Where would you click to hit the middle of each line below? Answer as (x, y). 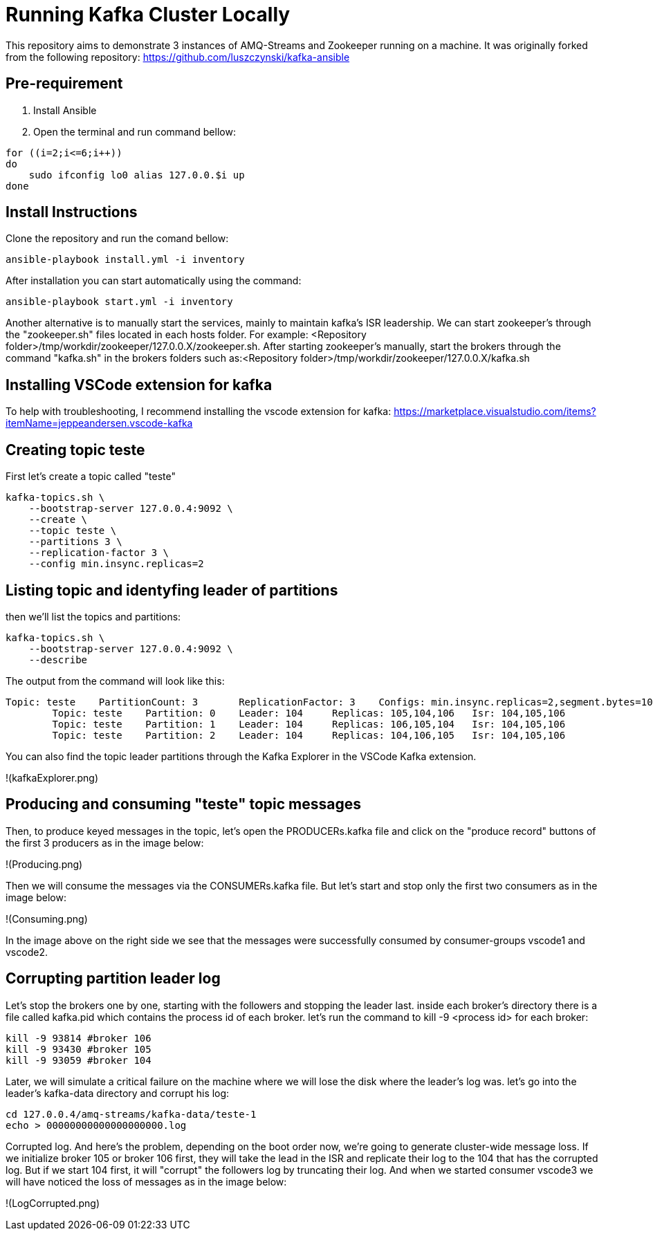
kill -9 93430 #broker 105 (79, 1049)
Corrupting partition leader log (113, 979)
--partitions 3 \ (75, 542)
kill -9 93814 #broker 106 (79, 1038)
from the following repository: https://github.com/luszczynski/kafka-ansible (178, 57)
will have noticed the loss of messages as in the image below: (146, 1181)
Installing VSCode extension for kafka (139, 385)
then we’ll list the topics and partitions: (93, 616)
